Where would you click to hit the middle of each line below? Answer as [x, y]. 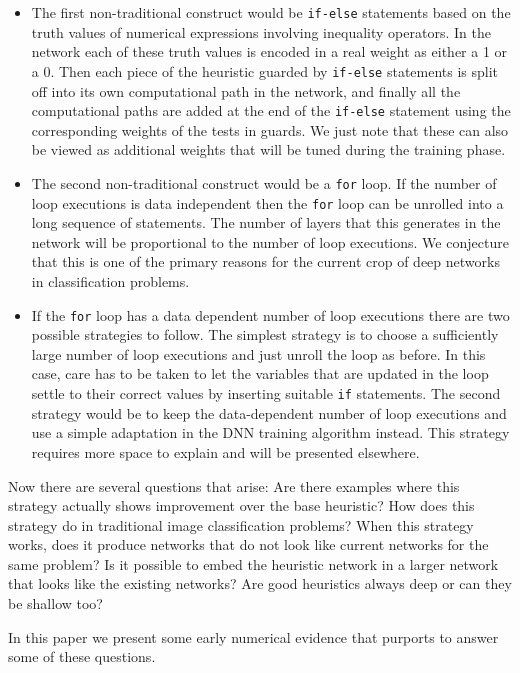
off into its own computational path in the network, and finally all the [246, 90]
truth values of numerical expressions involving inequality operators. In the [261, 31]
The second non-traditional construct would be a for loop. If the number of [264, 182]
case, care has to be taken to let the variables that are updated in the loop [260, 373]
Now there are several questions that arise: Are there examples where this [234, 485]
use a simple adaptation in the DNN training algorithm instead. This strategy [270, 432]
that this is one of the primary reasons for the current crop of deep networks [265, 261]
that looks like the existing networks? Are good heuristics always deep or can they [260, 583]
